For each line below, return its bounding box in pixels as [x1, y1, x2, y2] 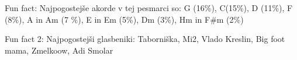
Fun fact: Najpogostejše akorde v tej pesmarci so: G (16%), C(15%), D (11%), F [5, 2, 293, 13]
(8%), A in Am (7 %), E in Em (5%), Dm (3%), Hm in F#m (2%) [5, 13, 244, 25]
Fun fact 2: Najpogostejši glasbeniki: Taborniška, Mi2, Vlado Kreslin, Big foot [5, 33, 285, 45]
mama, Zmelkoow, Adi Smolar [5, 44, 113, 56]
